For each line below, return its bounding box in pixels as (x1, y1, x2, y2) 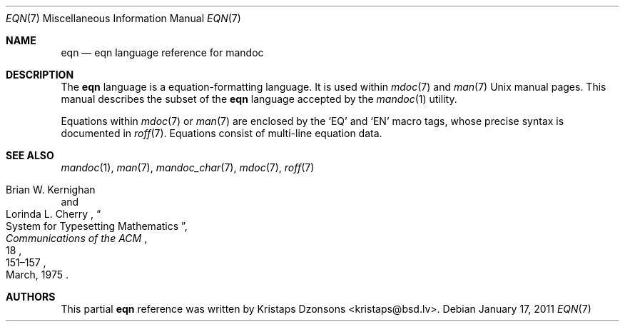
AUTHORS (6, 291, 56, 303)
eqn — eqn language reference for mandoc (61, 46, 264, 59)
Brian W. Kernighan (6, 183, 96, 196)
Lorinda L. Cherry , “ (6, 208, 101, 220)
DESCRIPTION (6, 69, 74, 81)
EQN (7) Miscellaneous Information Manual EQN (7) (6, 12, 241, 24)
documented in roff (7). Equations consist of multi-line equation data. (61, 127, 382, 139)
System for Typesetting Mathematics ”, (6, 220, 188, 232)
